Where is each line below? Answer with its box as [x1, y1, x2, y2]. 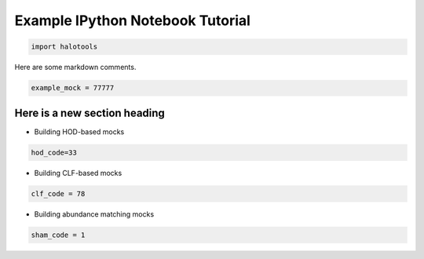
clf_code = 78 [31, 189, 86, 198]
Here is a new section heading [14, 106, 165, 119]
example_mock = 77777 [31, 83, 115, 93]
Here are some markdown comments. [14, 63, 137, 72]
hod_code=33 [31, 148, 78, 157]
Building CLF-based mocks [34, 168, 122, 177]
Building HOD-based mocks [34, 126, 125, 137]
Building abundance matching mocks [34, 209, 155, 219]
